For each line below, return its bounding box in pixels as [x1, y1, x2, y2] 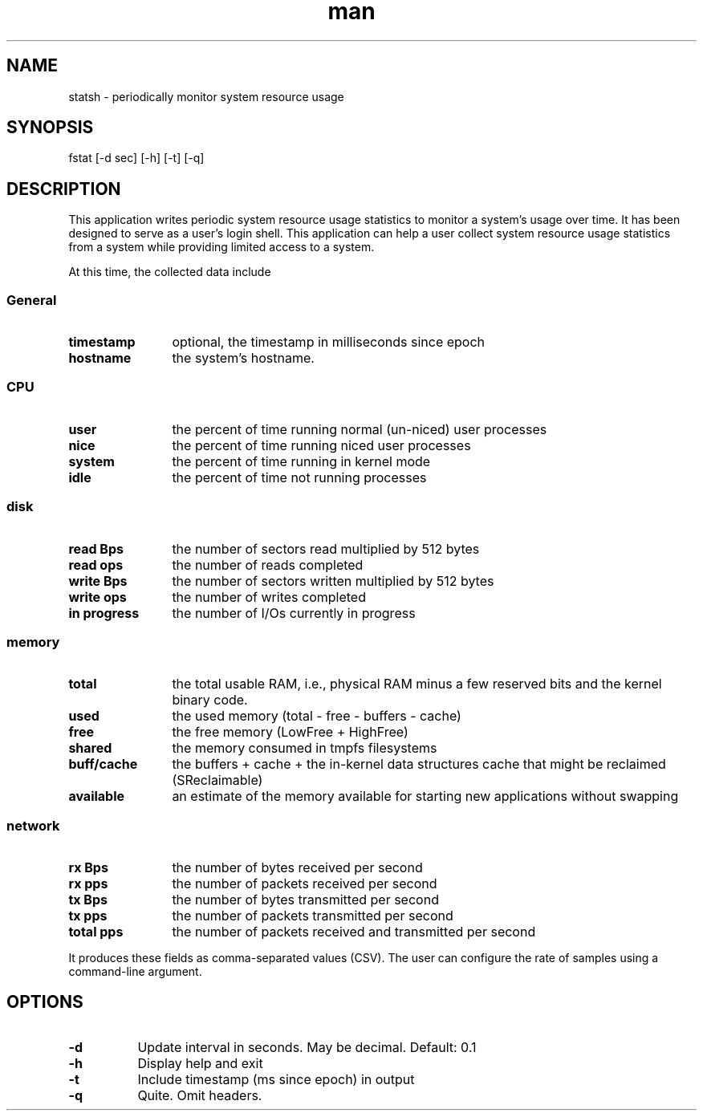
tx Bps [68, 892, 108, 908]
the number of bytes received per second [172, 859, 423, 876]
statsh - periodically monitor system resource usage [68, 89, 344, 104]
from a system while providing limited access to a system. [68, 240, 375, 254]
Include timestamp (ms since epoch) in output [137, 1070, 415, 1087]
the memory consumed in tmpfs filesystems [172, 740, 437, 757]
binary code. [172, 692, 248, 709]
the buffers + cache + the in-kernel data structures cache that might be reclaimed [172, 756, 666, 773]
